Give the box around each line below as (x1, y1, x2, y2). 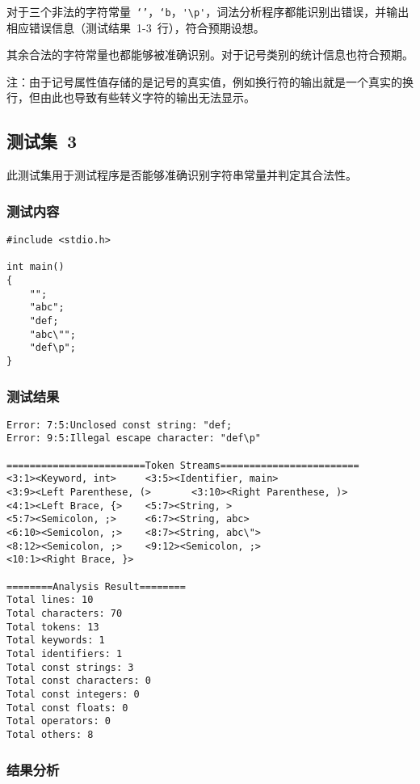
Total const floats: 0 (6, 702, 128, 714)
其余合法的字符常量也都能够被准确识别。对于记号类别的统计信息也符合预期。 (6, 46, 414, 63)
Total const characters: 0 (6, 675, 151, 687)
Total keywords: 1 (6, 634, 105, 647)
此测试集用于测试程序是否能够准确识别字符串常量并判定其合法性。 (6, 166, 357, 183)
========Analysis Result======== (6, 580, 186, 592)
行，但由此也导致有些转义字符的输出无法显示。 (6, 89, 255, 106)
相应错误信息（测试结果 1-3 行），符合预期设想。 (6, 19, 265, 36)
